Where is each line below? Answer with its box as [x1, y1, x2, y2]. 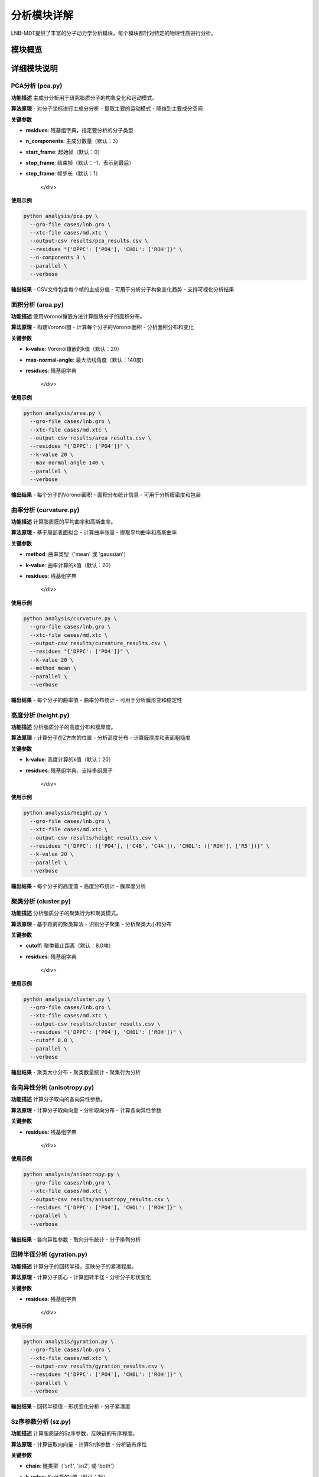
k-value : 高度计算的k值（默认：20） [25, 756, 115, 763]
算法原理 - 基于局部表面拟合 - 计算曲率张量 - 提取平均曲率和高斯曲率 [11, 529, 177, 536]
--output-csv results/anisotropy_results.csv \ [30, 1196, 170, 1202]
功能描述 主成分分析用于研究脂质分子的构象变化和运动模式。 [11, 94, 158, 101]
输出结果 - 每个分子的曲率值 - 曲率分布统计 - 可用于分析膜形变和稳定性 [11, 696, 183, 703]
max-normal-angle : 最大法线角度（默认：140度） [25, 356, 147, 363]
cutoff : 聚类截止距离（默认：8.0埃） [25, 942, 114, 949]
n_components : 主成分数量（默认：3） [25, 138, 121, 145]
